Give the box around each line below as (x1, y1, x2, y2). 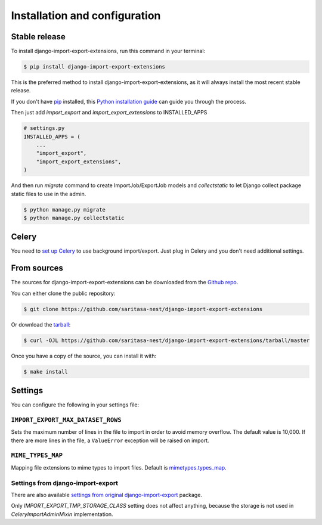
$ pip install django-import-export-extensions (23, 63, 165, 70)
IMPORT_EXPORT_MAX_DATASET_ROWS (11, 416, 122, 424)
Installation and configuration (11, 9, 161, 22)
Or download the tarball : (11, 321, 71, 328)
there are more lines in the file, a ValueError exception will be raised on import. (11, 437, 209, 444)
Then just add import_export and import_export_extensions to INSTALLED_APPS (11, 109, 208, 116)
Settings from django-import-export (11, 479, 119, 487)
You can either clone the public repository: (11, 290, 116, 297)
